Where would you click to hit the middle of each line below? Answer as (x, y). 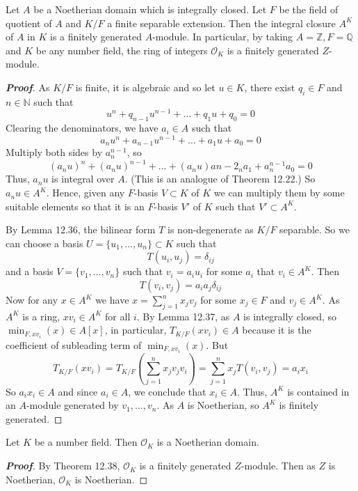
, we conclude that (167, 391)
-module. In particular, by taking (223, 37)
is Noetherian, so (223, 405)
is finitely (299, 405)
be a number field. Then (86, 442)
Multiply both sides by (54, 152)
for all (118, 316)
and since (78, 391)
